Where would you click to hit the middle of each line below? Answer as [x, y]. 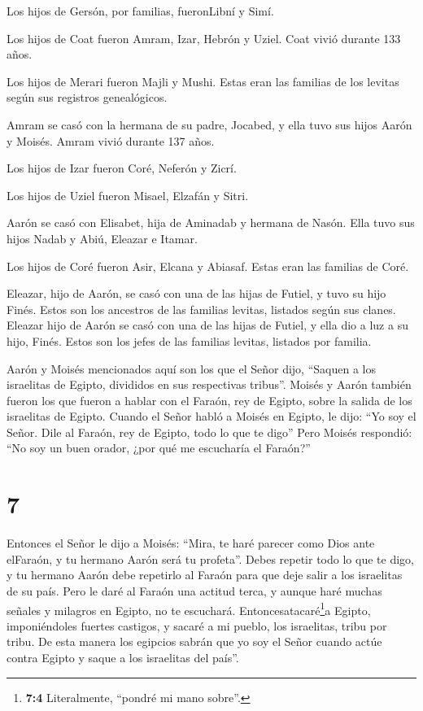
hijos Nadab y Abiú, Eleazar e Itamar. [102, 238]
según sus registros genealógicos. [87, 97]
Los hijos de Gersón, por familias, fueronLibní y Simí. [140, 11]
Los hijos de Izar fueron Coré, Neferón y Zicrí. [122, 168]
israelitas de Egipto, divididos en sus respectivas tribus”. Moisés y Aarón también [209, 384]
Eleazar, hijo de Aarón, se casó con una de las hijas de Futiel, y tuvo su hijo [196, 293]
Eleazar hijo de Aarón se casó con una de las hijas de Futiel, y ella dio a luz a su [207, 325]
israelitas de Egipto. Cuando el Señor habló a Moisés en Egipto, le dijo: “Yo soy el [211, 416]
